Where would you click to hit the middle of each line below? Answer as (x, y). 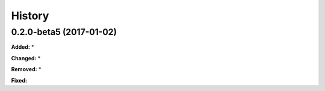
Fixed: (19, 80)
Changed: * (26, 58)
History (30, 16)
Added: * (23, 47)
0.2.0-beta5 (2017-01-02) (64, 32)
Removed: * (26, 69)
